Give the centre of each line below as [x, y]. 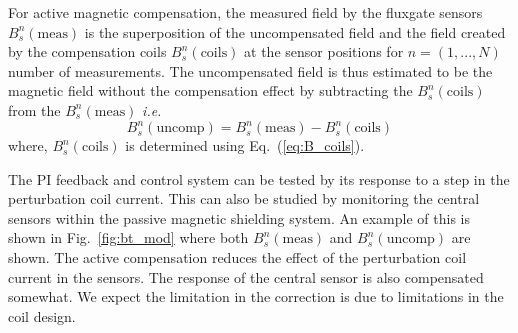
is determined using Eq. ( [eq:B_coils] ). [245, 145]
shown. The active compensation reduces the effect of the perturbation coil [237, 257]
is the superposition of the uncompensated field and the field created [295, 31]
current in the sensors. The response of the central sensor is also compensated [246, 276]
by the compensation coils [87, 51]
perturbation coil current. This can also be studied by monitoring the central [244, 198]
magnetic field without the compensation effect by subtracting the [210, 90]
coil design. [42, 315]
